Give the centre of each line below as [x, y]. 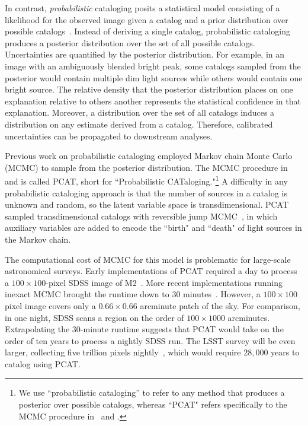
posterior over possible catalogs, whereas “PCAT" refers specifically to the [153, 404]
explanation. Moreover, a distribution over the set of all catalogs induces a [140, 112]
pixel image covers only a [50, 305]
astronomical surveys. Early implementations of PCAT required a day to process [151, 271]
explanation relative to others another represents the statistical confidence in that [153, 101]
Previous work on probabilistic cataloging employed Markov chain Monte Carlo [149, 156]
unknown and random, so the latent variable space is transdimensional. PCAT [147, 204]
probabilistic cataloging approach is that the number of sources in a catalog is [146, 193]
